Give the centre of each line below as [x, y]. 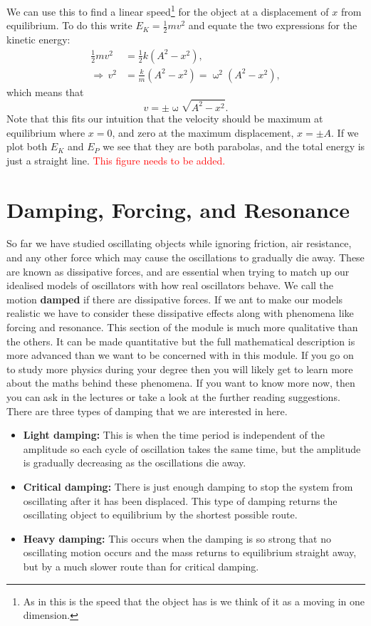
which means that [45, 92]
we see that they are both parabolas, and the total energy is [234, 146]
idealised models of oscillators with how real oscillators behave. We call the [170, 285]
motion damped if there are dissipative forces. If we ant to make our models [175, 299]
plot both [27, 146]
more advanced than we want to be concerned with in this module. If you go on [180, 355]
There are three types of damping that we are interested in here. [147, 411]
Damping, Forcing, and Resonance [178, 209]
